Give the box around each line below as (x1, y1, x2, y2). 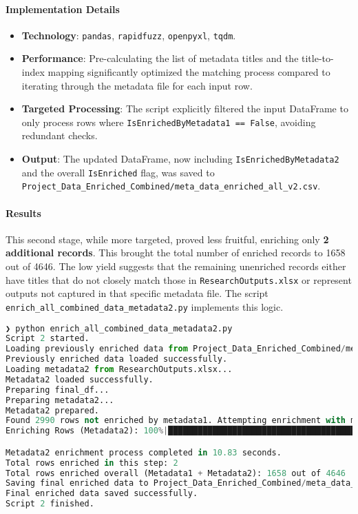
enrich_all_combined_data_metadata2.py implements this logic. (6, 299, 284, 313)
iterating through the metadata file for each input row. (21, 78, 253, 92)
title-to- (302, 51, 334, 65)
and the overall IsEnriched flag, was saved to (21, 165, 215, 179)
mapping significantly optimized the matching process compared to (48, 65, 330, 79)
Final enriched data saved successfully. (6, 489, 198, 499)
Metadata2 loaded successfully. (6, 374, 154, 384)
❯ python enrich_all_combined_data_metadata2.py (6, 323, 233, 333)
